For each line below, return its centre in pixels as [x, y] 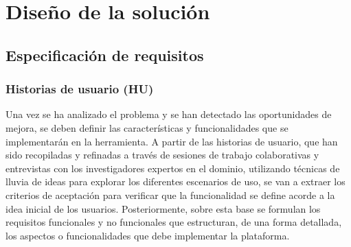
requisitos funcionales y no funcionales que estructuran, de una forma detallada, [174, 222]
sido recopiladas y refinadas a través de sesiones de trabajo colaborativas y [162, 155]
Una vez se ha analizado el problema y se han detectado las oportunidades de [169, 114]
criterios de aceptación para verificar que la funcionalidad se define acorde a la [170, 195]
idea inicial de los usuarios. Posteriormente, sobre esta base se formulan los [163, 208]
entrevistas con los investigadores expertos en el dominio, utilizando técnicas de [173, 168]
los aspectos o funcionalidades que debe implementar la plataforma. [148, 235]
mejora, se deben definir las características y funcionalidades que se [147, 127]
